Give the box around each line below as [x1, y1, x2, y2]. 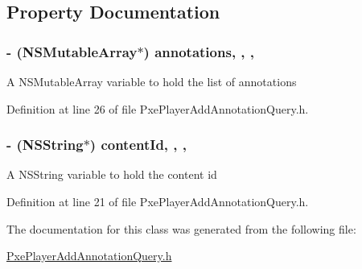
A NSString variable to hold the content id [6, 166, 217, 183]
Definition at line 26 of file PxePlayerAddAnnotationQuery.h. [6, 100, 309, 117]
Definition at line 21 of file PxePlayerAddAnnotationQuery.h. [6, 193, 309, 209]
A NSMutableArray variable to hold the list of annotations [6, 73, 297, 89]
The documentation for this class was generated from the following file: [6, 220, 356, 237]
